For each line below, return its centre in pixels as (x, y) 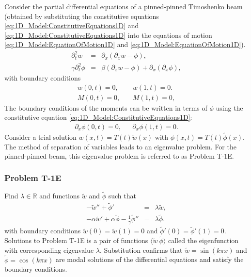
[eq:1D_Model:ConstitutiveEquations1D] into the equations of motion (108, 35)
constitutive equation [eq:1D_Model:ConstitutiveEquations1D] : (98, 117)
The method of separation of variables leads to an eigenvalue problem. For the (120, 146)
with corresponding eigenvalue (49, 250)
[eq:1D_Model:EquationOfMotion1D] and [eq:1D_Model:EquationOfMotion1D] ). (125, 44)
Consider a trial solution (40, 137)
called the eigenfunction (204, 240)
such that (122, 196)
